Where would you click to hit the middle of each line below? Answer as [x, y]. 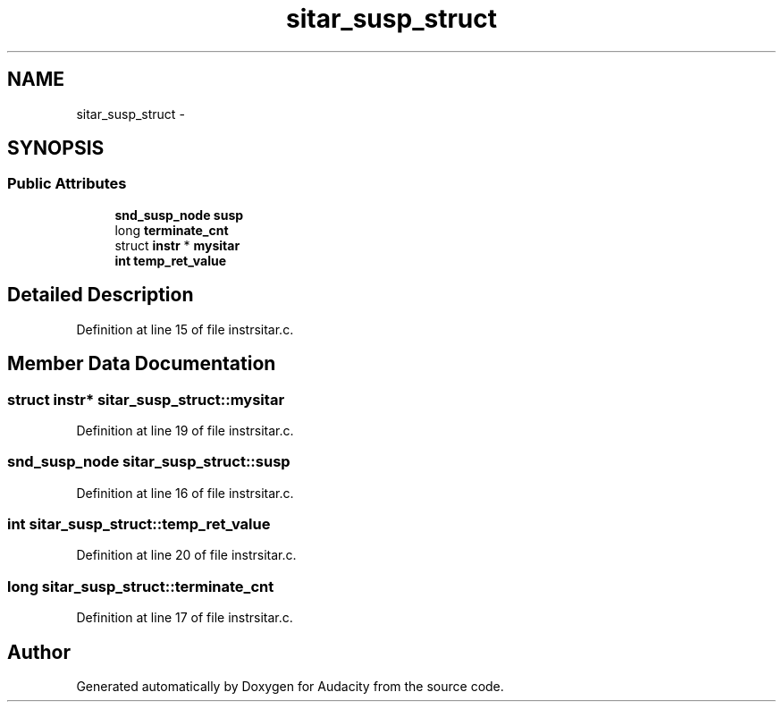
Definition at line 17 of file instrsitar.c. [185, 618]
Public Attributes [67, 184]
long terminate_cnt [172, 230]
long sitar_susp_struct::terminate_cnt [141, 586]
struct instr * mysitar [177, 245]
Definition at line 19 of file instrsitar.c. [185, 430]
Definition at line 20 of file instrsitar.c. [186, 555]
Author [39, 652]
